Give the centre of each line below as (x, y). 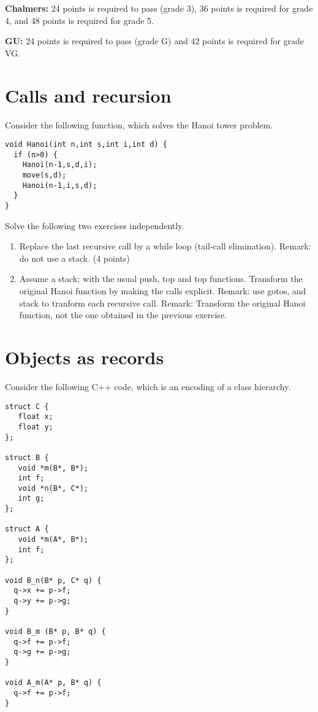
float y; (36, 427)
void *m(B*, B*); (53, 468)
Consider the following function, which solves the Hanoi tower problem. (139, 124)
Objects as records (85, 357)
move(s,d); (44, 175)
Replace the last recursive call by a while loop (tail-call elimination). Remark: (165, 246)
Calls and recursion (88, 95)
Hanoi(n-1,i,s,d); (60, 185)
